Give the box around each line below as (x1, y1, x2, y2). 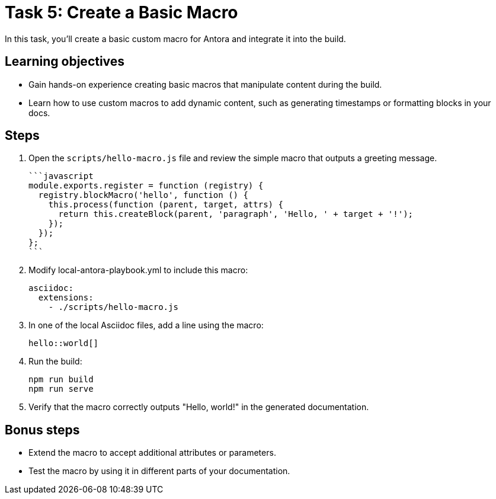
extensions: (38, 293, 94, 303)
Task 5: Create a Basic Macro (5, 2, 238, 23)
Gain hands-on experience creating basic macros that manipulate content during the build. (28, 79, 382, 89)
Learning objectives (5, 54, 125, 69)
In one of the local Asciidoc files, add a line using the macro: (28, 320, 264, 331)
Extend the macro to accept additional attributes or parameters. (28, 447, 276, 458)
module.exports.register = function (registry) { (28, 181, 264, 191)
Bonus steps (5, 422, 80, 437)
